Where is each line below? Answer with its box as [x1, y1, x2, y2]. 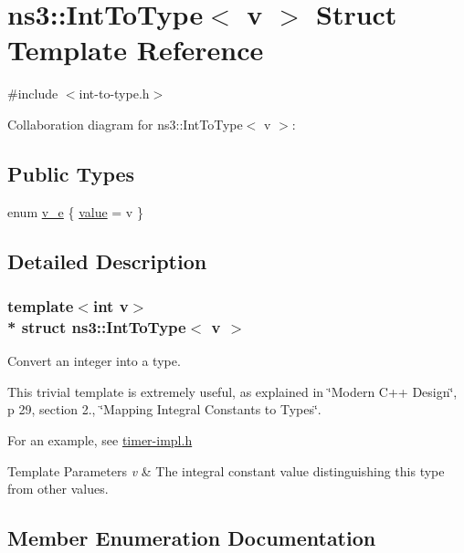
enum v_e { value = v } [7, 202, 143, 221]
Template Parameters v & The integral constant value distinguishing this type [7, 461, 445, 480]
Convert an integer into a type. [7, 351, 181, 370]
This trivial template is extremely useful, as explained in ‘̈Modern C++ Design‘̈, [7, 381, 458, 401]
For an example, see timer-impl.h [7, 431, 193, 449]
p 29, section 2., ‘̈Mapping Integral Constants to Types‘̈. [7, 400, 322, 419]
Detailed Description [7, 246, 207, 275]
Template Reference [7, 31, 264, 68]
